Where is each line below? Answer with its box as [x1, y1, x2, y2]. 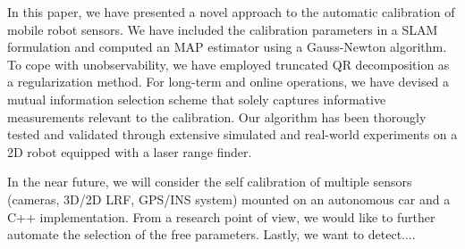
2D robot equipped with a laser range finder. [7, 142, 252, 161]
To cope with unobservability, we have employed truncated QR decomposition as [7, 54, 450, 73]
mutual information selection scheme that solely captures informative [7, 89, 386, 108]
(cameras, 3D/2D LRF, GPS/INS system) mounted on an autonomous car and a [7, 189, 451, 208]
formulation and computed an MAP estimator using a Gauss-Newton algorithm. [7, 37, 447, 56]
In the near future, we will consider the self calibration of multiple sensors [7, 172, 412, 191]
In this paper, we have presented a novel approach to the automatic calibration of [7, 3, 455, 21]
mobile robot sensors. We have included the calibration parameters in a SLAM [7, 20, 438, 38]
